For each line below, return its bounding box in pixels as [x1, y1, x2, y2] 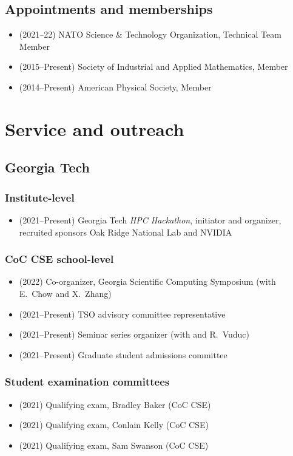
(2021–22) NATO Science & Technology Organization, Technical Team [19, 28, 281, 41]
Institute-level [5, 189, 75, 205]
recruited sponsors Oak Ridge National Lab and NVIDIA [19, 225, 232, 238]
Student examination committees [5, 374, 170, 389]
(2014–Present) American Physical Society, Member [19, 80, 212, 93]
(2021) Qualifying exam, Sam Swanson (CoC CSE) [19, 438, 209, 451]
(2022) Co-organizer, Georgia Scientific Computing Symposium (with [19, 275, 276, 288]
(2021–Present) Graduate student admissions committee [19, 348, 227, 361]
